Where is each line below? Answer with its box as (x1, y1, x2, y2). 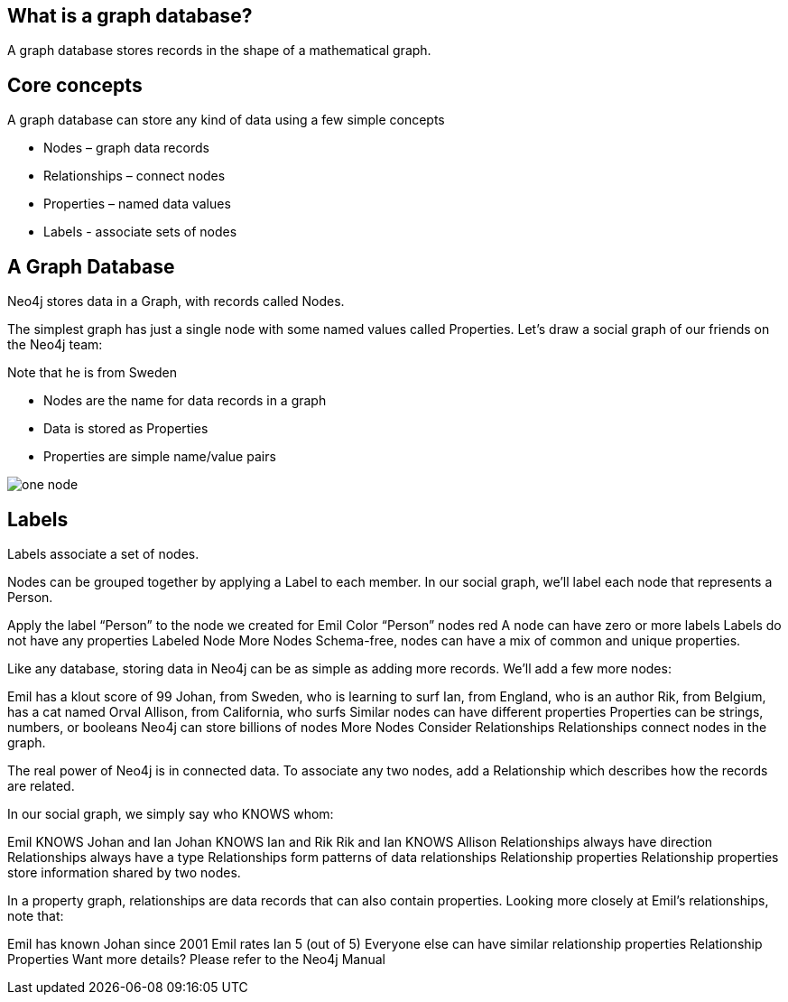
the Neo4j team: (7, 337, 103, 353)
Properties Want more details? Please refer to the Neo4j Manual (7, 951, 385, 967)
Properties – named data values (43, 196, 231, 212)
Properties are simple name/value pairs (43, 449, 276, 465)
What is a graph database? (7, 5, 253, 27)
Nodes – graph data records (43, 140, 209, 156)
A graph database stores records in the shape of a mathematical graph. (7, 42, 431, 59)
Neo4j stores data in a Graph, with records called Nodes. (7, 293, 345, 310)
